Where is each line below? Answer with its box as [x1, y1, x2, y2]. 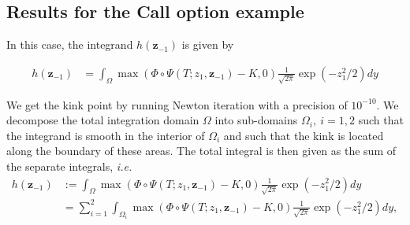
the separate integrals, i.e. [6, 157, 132, 174]
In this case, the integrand [6, 36, 133, 53]
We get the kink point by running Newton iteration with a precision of [6, 96, 348, 112]
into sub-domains [214, 112, 298, 128]
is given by [181, 36, 234, 53]
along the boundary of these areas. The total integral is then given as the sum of [6, 142, 396, 159]
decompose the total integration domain [6, 112, 199, 128]
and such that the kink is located [223, 127, 384, 143]
